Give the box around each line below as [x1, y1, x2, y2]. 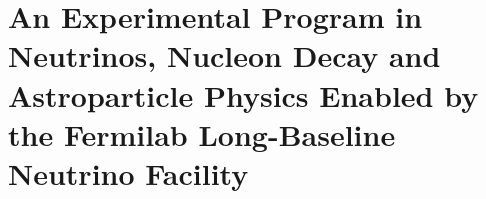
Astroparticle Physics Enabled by [8, 74, 479, 115]
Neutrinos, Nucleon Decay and [8, 35, 441, 76]
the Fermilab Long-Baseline [8, 113, 396, 154]
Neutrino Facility [8, 152, 249, 193]
